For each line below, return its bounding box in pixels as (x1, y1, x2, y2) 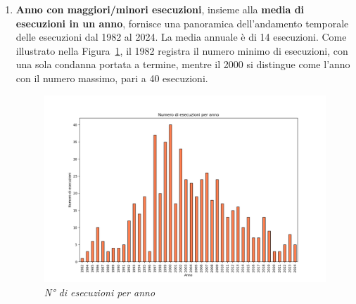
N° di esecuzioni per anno (44, 284, 155, 299)
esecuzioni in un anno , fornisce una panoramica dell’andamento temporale (15, 15, 349, 30)
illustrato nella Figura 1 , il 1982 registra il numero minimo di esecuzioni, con (15, 43, 348, 58)
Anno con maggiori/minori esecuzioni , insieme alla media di (15, 2, 305, 16)
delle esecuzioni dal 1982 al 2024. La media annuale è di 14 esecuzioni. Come (15, 29, 347, 44)
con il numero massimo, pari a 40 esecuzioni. (15, 70, 208, 85)
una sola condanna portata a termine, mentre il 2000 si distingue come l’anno (15, 57, 350, 72)
